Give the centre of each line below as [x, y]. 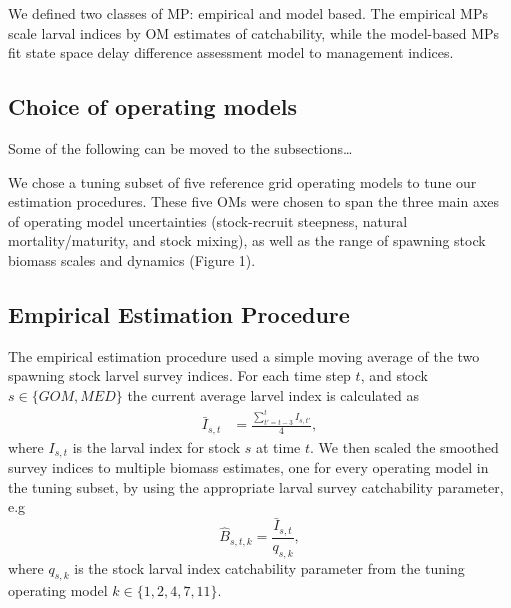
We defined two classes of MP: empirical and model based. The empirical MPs [248, 13]
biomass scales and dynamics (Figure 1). [132, 259]
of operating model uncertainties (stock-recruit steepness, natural [208, 220]
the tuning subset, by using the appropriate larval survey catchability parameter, [256, 486]
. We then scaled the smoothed [404, 446]
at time [278, 446]
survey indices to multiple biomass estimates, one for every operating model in [248, 467]
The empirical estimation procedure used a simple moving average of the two [244, 355]
